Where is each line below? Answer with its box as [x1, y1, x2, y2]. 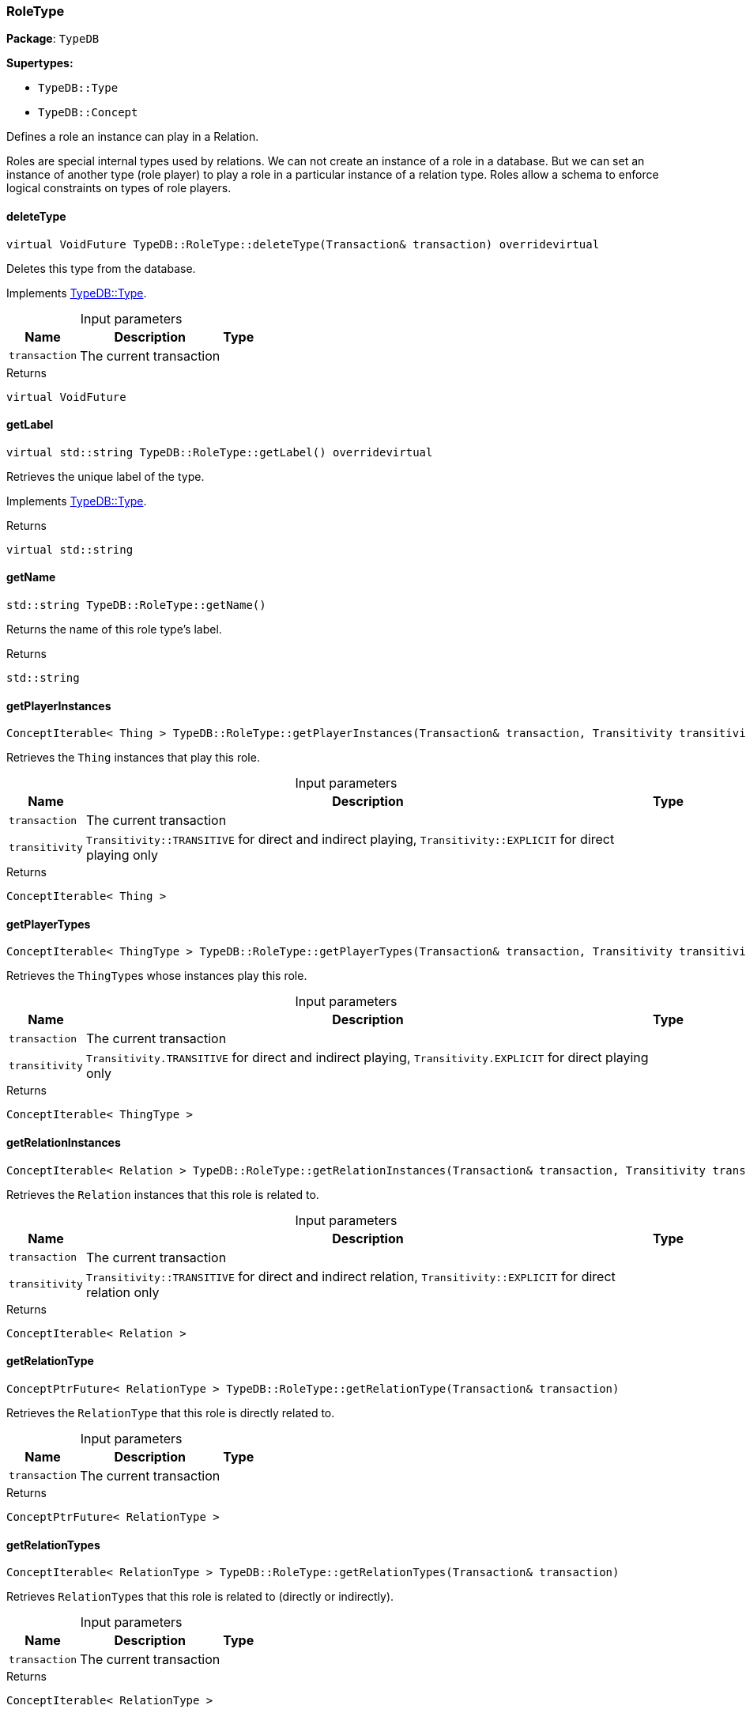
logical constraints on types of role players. [6, 181, 232, 195]
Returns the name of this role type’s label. [6, 622, 222, 637]
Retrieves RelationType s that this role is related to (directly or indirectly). [6, 1590, 394, 1604]
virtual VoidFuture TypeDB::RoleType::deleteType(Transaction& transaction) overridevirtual [6, 237, 600, 251]
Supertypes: [6, 56, 73, 70]
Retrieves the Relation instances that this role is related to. [6, 1187, 319, 1201]
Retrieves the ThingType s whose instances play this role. [6, 969, 307, 983]
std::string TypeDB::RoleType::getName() [6, 599, 266, 612]
